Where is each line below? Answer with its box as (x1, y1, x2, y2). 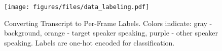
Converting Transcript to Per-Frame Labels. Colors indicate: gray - (4, 17, 212, 28)
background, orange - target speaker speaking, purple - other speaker (4, 27, 218, 38)
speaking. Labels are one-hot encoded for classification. (4, 37, 175, 47)
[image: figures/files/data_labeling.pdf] (4, 3, 150, 10)
